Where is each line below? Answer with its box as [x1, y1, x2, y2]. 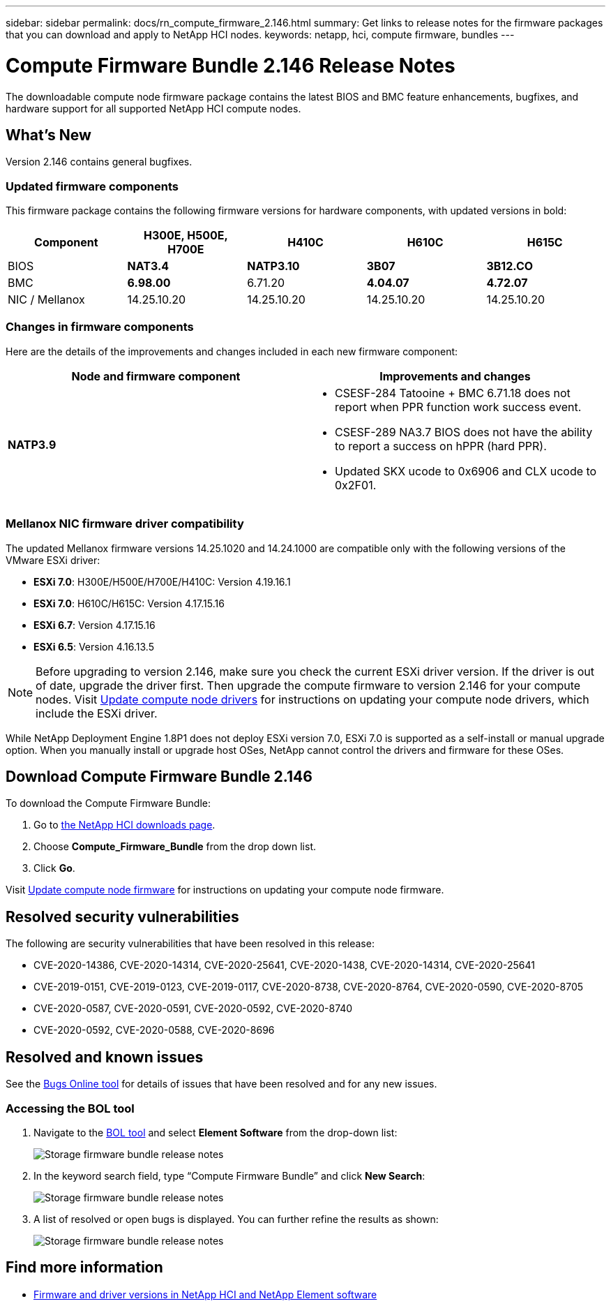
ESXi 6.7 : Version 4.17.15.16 [33, 618, 156, 631]
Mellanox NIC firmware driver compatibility [6, 517, 244, 531]
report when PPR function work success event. [335, 399, 582, 414]
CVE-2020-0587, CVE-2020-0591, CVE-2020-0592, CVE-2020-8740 [33, 1002, 353, 1015]
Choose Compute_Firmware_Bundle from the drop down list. [33, 840, 316, 853]
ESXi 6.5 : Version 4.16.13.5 [33, 640, 154, 653]
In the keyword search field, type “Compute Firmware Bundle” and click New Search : [33, 1169, 425, 1182]
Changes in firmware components [6, 320, 194, 334]
